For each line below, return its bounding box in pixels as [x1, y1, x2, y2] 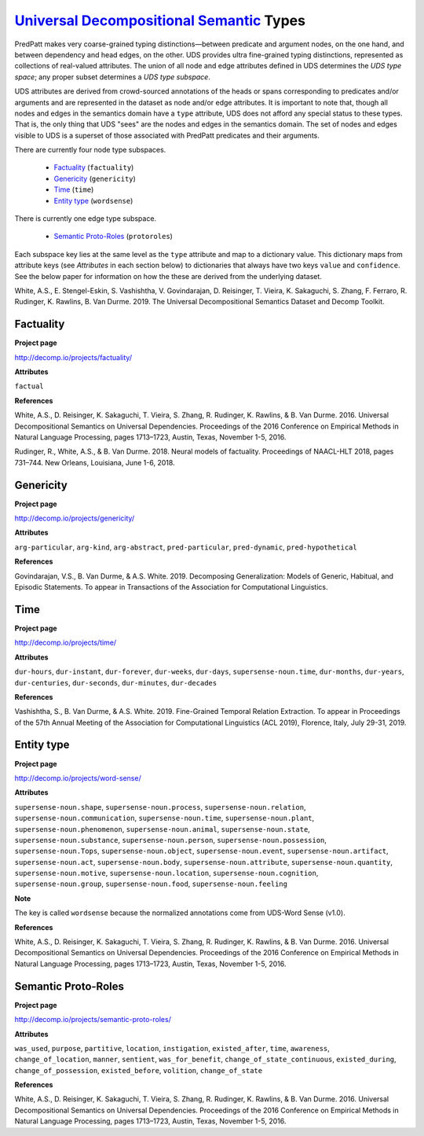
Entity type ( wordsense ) [53, 196, 133, 205]
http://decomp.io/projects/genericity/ [14, 513, 135, 523]
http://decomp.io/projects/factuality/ [14, 352, 133, 362]
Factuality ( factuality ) [53, 163, 134, 172]
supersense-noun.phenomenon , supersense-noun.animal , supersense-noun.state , [14, 824, 310, 833]
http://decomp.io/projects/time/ [14, 638, 117, 648]
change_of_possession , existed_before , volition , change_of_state [14, 1065, 263, 1075]
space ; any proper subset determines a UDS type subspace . [14, 72, 211, 82]
